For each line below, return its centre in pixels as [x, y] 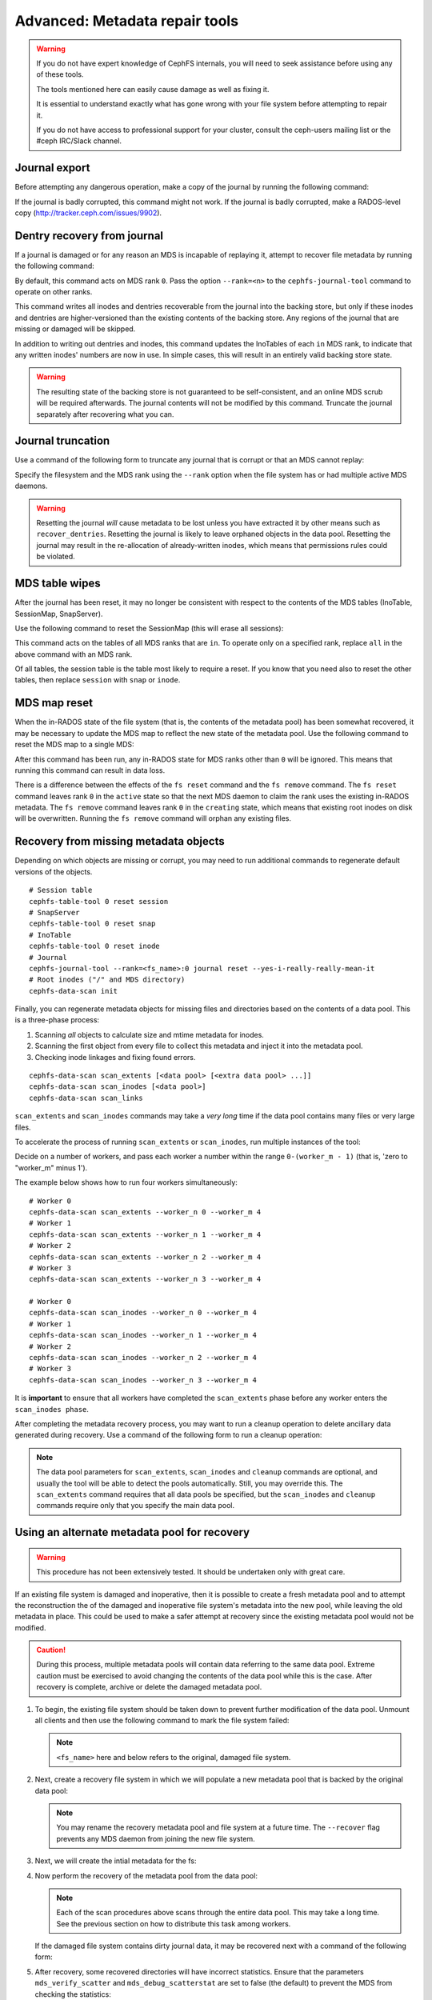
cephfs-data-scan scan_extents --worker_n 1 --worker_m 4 [145, 1234]
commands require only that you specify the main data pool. [136, 1506]
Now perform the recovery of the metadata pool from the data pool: [146, 1875]
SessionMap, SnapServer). [59, 614]
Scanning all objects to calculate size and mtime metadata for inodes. [149, 1034]
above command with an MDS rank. [74, 654]
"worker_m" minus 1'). [51, 1167]
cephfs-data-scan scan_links [86, 1098]
